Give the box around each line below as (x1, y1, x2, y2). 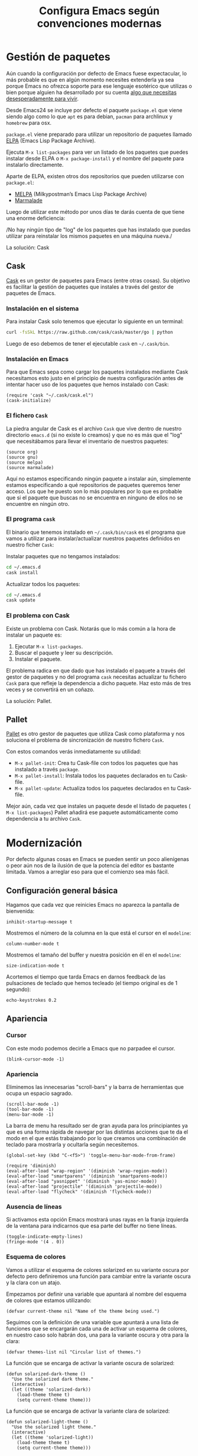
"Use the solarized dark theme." (11, 1376, 94, 1382)
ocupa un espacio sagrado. (6, 1090, 73, 1097)
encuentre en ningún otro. (6, 500, 70, 507)
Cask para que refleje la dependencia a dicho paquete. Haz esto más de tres (6, 679, 191, 686)
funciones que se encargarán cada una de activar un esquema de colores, (6, 1325, 187, 1332)
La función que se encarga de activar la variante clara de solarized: (6, 1407, 170, 1414)
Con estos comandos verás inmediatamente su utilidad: (6, 748, 142, 755)
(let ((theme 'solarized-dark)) (11, 1387, 92, 1392)
